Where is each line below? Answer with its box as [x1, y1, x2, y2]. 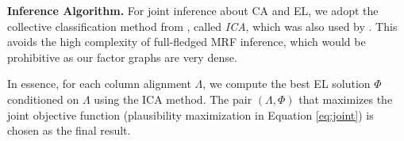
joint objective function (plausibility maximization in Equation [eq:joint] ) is [7, 106, 374, 123]
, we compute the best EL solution [202, 75, 371, 92]
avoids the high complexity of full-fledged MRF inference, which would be [7, 33, 366, 50]
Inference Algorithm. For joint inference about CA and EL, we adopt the [7, 2, 379, 18]
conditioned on [7, 90, 79, 107]
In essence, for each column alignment [7, 75, 191, 92]
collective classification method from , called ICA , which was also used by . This [7, 17, 398, 34]
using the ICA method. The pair [94, 90, 252, 107]
